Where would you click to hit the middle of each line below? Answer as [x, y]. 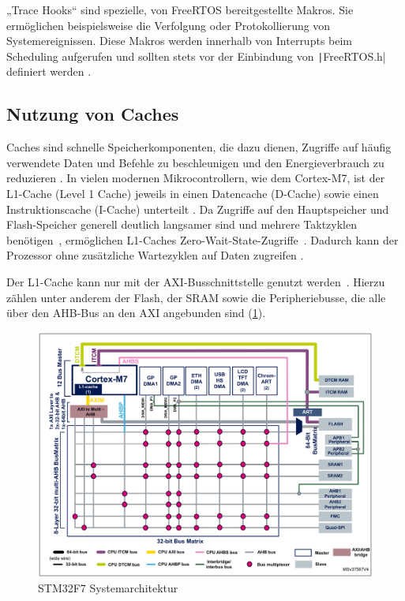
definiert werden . [49, 71]
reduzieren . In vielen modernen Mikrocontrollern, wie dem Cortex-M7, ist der [196, 178]
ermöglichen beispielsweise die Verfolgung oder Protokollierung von [169, 25]
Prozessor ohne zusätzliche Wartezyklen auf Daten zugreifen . [155, 255]
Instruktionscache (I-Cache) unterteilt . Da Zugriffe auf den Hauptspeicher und [198, 209]
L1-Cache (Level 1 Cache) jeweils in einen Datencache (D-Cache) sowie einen [193, 194]
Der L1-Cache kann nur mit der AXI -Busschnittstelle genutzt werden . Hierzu [196, 281]
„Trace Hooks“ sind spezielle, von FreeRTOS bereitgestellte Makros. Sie [180, 9]
